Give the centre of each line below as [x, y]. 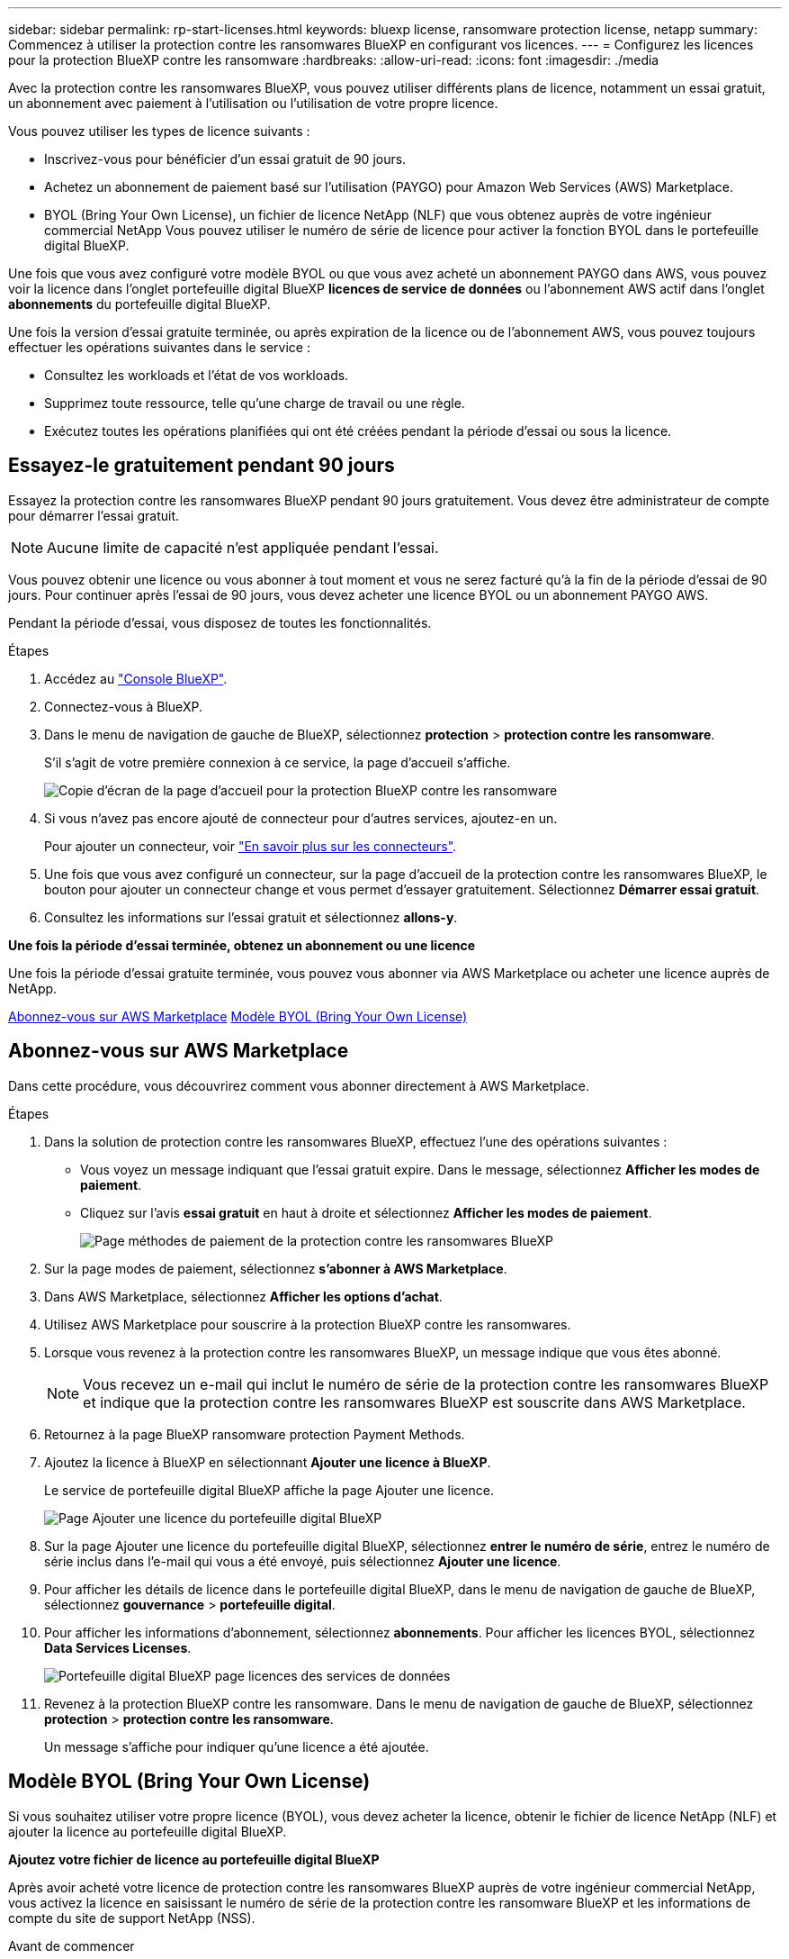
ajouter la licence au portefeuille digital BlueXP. [148, 1831]
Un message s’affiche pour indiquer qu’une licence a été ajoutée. [237, 1746]
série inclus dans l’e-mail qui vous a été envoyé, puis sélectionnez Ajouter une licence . [303, 1561]
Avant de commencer [72, 1945]
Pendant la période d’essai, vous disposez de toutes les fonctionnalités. [220, 622]
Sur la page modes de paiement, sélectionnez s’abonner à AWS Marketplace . [276, 1268]
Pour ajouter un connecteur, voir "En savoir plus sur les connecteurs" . [251, 846]
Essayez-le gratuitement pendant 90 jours [202, 466]
